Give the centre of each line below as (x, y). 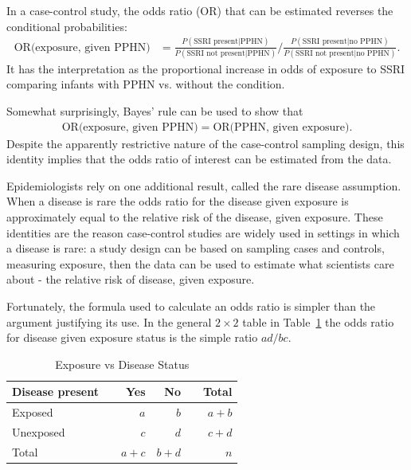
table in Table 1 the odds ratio (318, 321)
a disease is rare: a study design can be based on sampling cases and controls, (196, 248)
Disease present (55, 392)
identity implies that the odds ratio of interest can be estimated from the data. (199, 159)
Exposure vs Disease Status (122, 364)
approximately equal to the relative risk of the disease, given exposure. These (195, 217)
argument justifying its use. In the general (109, 321)
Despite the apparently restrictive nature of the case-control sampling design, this (205, 143)
